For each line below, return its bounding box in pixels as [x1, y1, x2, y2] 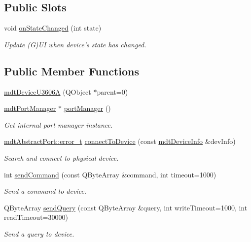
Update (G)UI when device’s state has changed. [4, 39, 146, 49]
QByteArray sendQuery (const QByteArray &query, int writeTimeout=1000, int [4, 202, 248, 212]
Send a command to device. [4, 186, 87, 196]
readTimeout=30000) [4, 212, 68, 222]
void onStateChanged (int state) [4, 23, 102, 33]
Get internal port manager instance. [4, 119, 113, 130]
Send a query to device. [4, 228, 74, 239]
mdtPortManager [4, 103, 56, 113]
